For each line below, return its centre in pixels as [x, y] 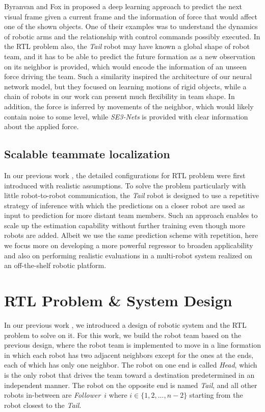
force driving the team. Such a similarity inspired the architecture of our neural [128, 76]
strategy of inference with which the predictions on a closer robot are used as [125, 205]
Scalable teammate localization [87, 154]
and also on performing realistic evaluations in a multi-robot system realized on [128, 255]
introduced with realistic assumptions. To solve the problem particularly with [125, 185]
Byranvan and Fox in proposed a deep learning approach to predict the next [123, 6]
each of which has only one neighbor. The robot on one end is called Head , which [131, 365]
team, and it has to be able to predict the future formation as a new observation [130, 56]
